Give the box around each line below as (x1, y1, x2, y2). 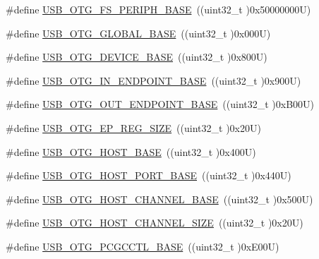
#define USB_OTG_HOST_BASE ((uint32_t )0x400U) (6, 144, 256, 159)
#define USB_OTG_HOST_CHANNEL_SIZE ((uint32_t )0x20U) (6, 215, 303, 230)
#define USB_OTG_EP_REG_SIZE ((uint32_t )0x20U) (6, 120, 261, 135)
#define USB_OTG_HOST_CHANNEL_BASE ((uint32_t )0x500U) (6, 191, 313, 206)
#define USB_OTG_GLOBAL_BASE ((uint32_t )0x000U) (6, 25, 271, 40)
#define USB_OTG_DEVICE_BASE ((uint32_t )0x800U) (6, 49, 267, 64)
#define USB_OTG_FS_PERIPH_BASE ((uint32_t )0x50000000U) (6, 2, 311, 16)
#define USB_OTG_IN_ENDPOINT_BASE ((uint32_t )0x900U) (6, 73, 301, 88)
